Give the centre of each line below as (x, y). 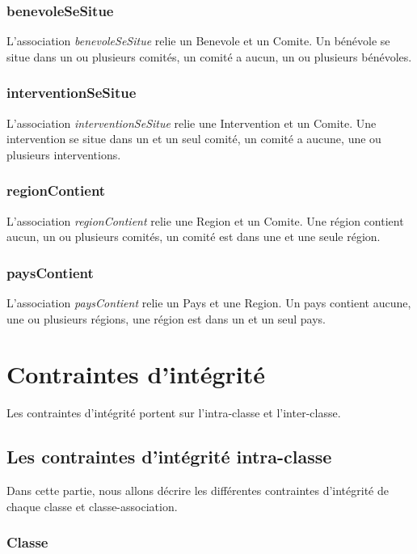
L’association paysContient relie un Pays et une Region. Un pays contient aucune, (209, 303)
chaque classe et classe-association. (92, 506)
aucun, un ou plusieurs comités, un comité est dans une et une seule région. (194, 237)
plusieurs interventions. (64, 154)
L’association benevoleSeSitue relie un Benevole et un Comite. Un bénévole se (198, 41)
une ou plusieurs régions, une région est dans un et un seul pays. (166, 318)
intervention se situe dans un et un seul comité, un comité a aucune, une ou (194, 139)
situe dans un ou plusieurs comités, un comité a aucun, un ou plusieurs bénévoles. (209, 56)
